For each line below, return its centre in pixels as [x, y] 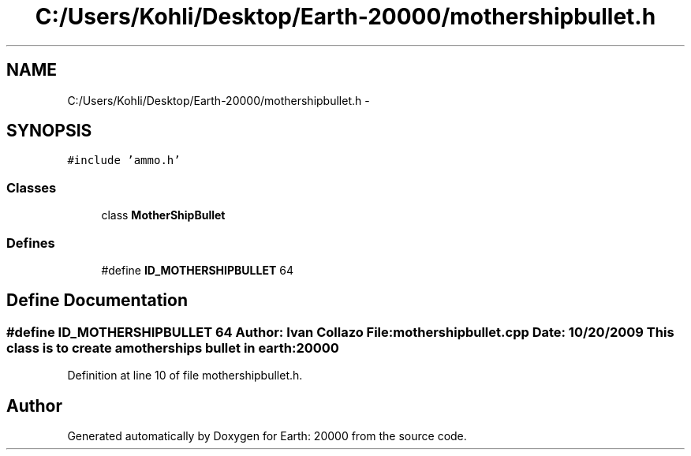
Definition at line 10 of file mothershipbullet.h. [185, 376]
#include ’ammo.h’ [124, 161]
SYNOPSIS [49, 131]
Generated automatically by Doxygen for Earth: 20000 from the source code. [267, 436]
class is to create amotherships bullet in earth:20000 [173, 348]
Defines [31, 243]
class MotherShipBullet [163, 215]
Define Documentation [97, 301]
